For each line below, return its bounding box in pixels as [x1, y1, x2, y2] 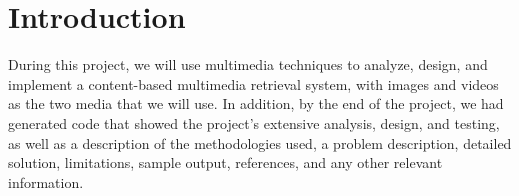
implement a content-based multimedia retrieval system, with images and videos [8, 73, 499, 94]
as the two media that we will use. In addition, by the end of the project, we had [8, 93, 504, 114]
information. [8, 171, 84, 192]
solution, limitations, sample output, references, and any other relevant [8, 152, 443, 173]
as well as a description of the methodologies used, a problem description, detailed [8, 132, 512, 153]
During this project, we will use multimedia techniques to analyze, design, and [8, 54, 488, 75]
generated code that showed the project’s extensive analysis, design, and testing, [8, 112, 500, 133]
